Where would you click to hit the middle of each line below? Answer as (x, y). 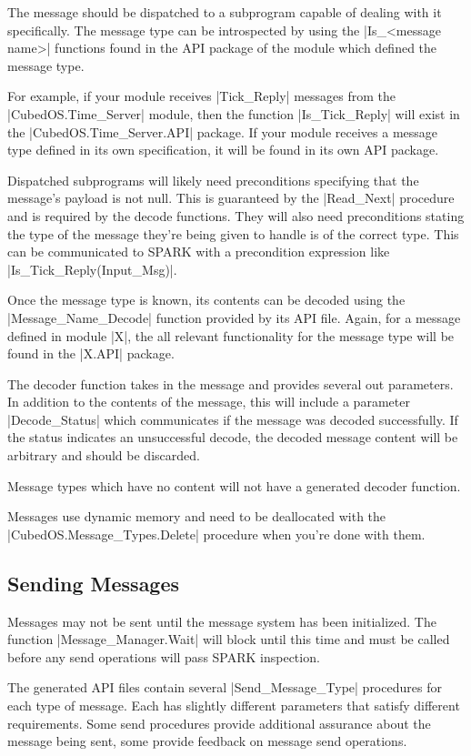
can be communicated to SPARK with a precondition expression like (199, 252)
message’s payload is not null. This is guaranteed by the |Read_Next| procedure (231, 198)
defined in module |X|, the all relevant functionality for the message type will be (231, 335)
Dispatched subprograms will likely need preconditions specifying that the (213, 180)
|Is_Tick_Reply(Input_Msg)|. (92, 269)
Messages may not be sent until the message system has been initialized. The (222, 621)
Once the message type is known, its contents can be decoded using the (206, 300)
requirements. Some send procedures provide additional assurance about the (219, 723)
